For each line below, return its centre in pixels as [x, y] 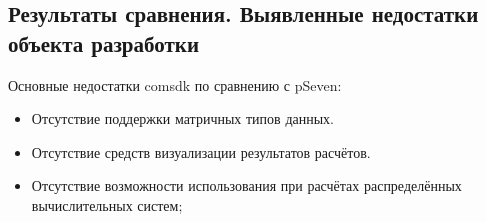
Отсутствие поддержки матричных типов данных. [182, 118]
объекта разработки [104, 42]
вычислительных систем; [107, 204]
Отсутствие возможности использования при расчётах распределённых [246, 185]
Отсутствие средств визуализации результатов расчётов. [201, 151]
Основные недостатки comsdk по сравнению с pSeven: [175, 84]
